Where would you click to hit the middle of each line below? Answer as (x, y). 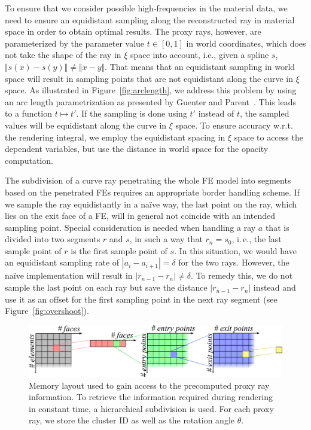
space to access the (269, 137)
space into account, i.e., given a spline (200, 55)
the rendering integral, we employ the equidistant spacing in (115, 137)
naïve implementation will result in (69, 275)
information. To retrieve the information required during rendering (151, 397)
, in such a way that (166, 239)
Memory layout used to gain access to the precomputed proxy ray (149, 385)
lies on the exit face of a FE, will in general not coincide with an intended (140, 216)
